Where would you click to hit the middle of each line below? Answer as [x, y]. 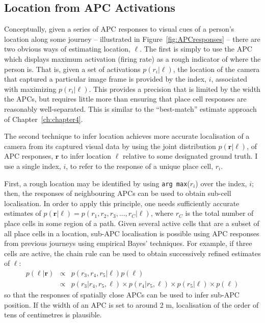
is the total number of [219, 213]
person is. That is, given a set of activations [72, 69]
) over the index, [221, 183]
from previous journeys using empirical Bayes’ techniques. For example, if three [128, 243]
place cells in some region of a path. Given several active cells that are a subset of [132, 223]
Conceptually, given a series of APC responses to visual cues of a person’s [119, 29]
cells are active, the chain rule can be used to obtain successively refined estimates [132, 253]
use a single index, [33, 166]
